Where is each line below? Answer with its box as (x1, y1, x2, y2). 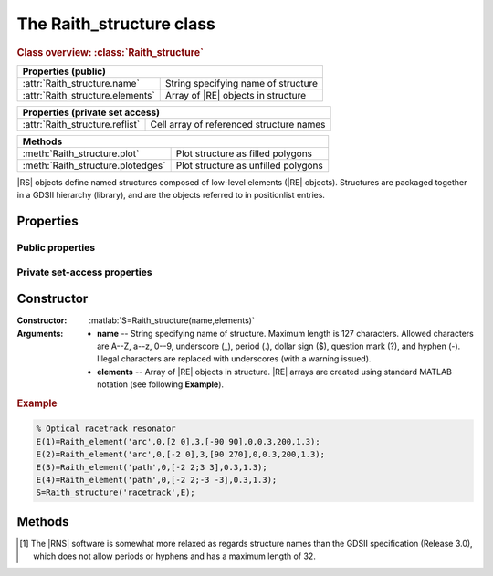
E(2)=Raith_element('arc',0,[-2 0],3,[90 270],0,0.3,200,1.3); (36, 449, 326, 460)
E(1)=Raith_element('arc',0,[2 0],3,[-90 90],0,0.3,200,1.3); (36, 436, 320, 446)
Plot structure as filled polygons (175, 147, 313, 160)
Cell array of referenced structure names (150, 118, 326, 131)
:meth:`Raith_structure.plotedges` (22, 159, 166, 172)
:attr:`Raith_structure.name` (22, 77, 141, 89)
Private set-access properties (16, 266, 152, 278)
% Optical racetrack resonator (36, 424, 177, 434)
